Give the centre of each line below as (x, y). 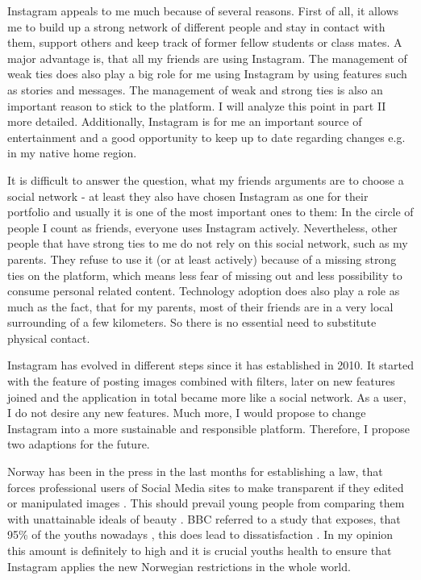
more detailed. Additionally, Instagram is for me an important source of (185, 121)
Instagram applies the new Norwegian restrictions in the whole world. (179, 566)
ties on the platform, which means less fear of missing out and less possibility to (205, 275)
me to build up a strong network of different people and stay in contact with (196, 26)
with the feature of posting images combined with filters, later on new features (201, 381)
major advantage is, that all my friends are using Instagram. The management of (207, 58)
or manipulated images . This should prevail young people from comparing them (206, 503)
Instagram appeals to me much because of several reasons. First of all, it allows (203, 10)
